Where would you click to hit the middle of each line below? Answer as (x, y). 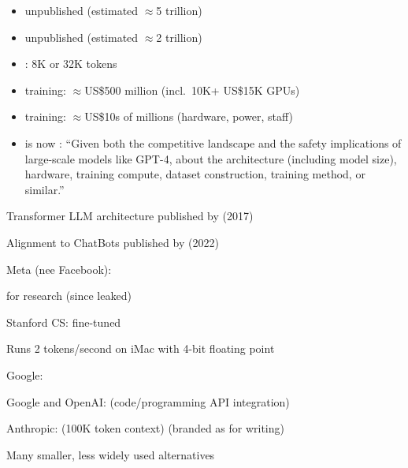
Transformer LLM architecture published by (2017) (130, 216)
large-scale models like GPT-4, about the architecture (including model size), (211, 158)
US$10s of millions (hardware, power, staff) (189, 116)
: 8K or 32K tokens (71, 64)
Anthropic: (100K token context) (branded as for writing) (145, 428)
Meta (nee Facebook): (59, 269)
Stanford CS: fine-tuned (64, 322)
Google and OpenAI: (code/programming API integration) (148, 401)
